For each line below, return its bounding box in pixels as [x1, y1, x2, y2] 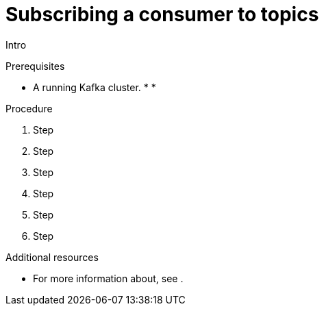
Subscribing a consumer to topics [5, 3, 319, 26]
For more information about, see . [33, 272, 184, 284]
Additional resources [5, 251, 99, 263]
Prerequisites [5, 60, 65, 72]
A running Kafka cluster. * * [33, 81, 156, 93]
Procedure [5, 102, 53, 114]
